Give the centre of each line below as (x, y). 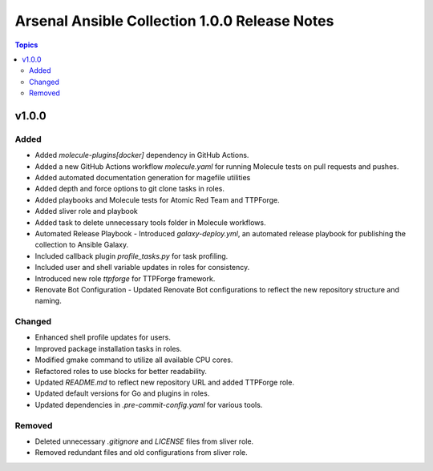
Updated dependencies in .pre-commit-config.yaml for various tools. (149, 405)
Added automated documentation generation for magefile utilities (143, 178)
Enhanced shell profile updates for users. (103, 337)
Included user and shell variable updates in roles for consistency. (142, 268)
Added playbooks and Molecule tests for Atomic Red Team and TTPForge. (157, 199)
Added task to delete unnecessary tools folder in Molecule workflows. (150, 222)
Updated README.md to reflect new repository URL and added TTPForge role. (164, 382)
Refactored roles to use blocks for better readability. (121, 371)
